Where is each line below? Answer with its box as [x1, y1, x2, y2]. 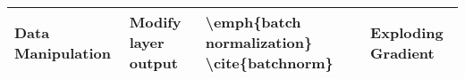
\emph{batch [205, 12, 301, 32]
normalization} [205, 32, 313, 52]
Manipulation [14, 42, 111, 63]
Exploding [370, 21, 444, 43]
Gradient [370, 42, 435, 63]
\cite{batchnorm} [205, 52, 334, 73]
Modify [129, 12, 182, 32]
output [129, 52, 178, 73]
